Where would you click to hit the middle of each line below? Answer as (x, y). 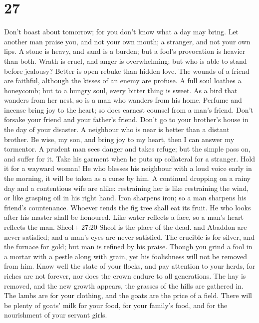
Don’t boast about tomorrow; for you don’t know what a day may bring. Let (122, 32)
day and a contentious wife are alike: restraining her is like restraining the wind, (127, 188)
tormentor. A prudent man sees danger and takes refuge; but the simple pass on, (127, 149)
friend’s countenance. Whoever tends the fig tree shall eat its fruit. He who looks (128, 207)
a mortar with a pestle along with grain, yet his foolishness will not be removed (126, 256)
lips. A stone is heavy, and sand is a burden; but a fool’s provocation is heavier (125, 51)
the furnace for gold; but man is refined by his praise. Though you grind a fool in (128, 246)
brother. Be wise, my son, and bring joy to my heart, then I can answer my (119, 139)
